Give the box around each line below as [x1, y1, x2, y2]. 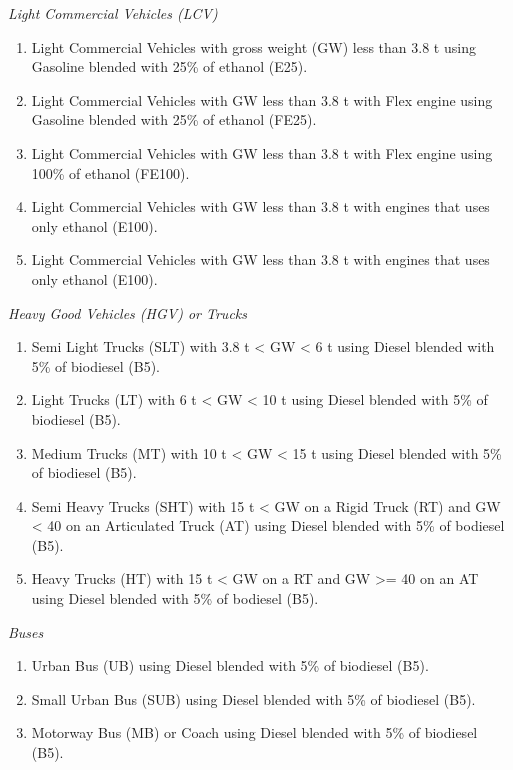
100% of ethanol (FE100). [31, 162, 190, 183]
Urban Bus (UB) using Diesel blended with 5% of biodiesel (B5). [31, 655, 429, 676]
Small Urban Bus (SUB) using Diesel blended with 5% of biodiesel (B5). [31, 688, 476, 709]
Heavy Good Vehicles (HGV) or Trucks [8, 302, 247, 323]
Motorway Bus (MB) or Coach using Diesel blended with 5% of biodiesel [31, 722, 478, 743]
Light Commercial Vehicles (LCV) [8, 3, 218, 23]
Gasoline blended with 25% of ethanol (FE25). [31, 109, 317, 130]
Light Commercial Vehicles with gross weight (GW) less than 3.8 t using [31, 36, 476, 57]
